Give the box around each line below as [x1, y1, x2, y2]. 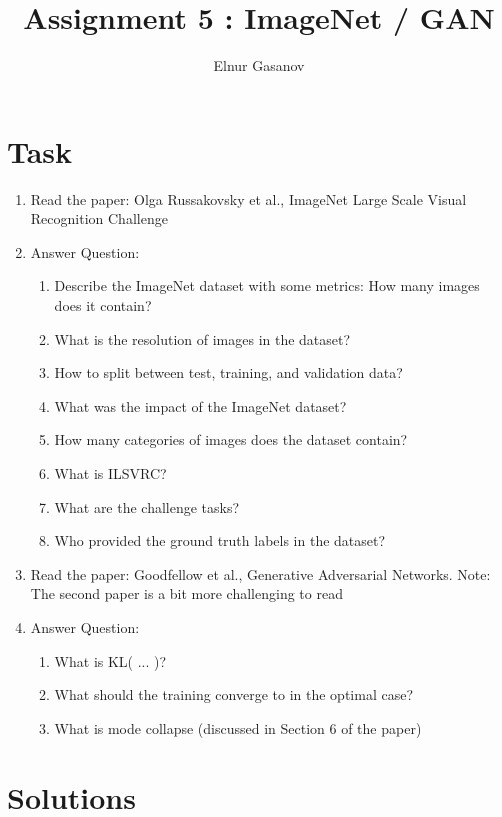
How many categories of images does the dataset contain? [54, 429, 408, 450]
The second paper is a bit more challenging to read [30, 583, 343, 604]
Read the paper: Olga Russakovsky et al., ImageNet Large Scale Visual [30, 188, 467, 209]
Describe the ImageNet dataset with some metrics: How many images [54, 275, 480, 296]
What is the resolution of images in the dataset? [54, 328, 351, 349]
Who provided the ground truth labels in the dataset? [54, 530, 386, 551]
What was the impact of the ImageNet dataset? [54, 395, 347, 416]
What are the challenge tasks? [54, 496, 240, 517]
